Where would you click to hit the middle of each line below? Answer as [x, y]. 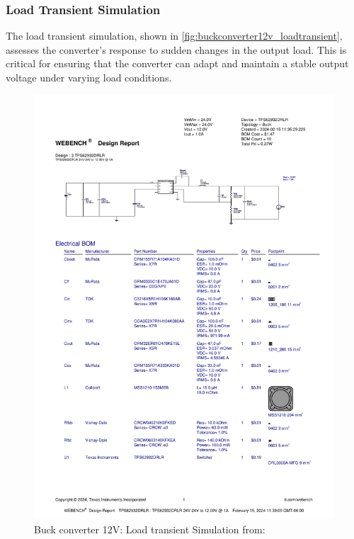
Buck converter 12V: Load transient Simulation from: [150, 529]
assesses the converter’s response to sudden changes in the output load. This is [176, 49]
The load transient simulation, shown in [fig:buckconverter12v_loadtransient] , [174, 36]
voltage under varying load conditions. [89, 77]
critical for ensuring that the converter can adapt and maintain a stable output [177, 63]
